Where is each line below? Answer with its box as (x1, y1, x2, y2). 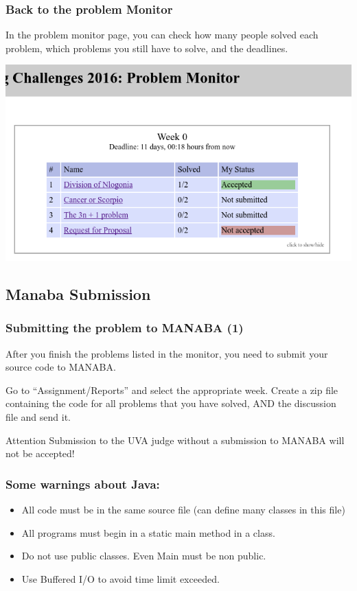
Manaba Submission (5, 283, 151, 304)
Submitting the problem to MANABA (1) (5, 319, 244, 336)
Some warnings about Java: (5, 475, 160, 492)
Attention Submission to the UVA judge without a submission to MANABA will (5, 432, 345, 447)
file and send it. (5, 409, 71, 424)
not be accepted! (5, 446, 75, 461)
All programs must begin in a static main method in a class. (21, 525, 275, 540)
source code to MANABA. (5, 360, 116, 374)
